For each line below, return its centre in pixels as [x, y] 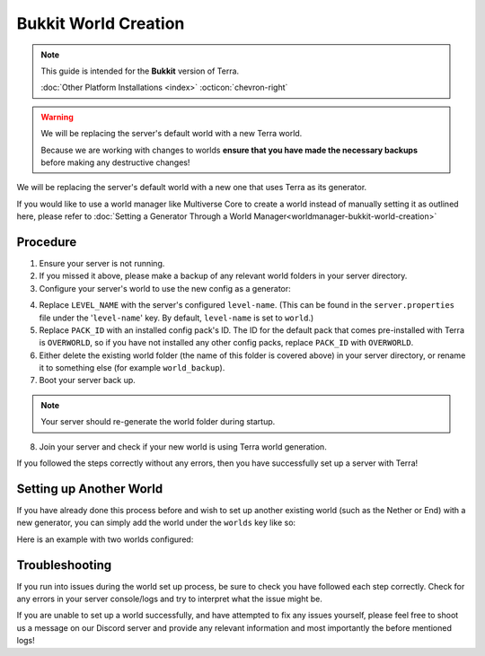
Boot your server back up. [88, 380]
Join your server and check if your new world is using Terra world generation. [183, 446]
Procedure [47, 242]
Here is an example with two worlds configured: [105, 539]
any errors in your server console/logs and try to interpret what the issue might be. [170, 599]
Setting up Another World [90, 489]
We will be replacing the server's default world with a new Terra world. [172, 134]
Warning [57, 117]
